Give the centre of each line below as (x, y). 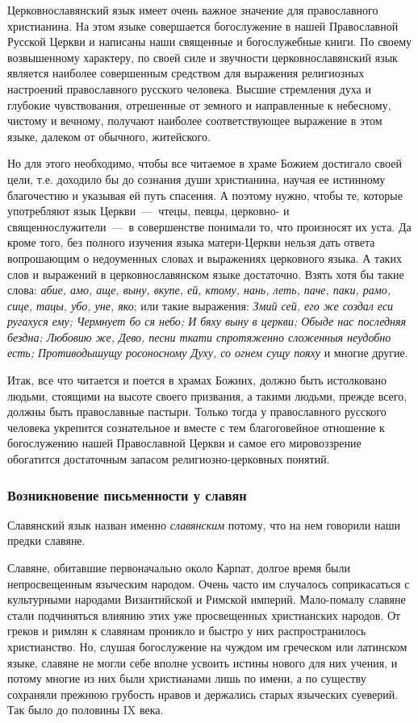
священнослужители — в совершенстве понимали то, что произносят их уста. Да (209, 226)
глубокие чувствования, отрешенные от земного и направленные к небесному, (199, 104)
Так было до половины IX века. (86, 710)
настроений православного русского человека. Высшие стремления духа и (189, 88)
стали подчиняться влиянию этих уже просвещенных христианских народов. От (204, 615)
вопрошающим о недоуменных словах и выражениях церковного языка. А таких (205, 258)
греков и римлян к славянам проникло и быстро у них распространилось (187, 631)
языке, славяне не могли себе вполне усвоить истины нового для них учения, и (203, 662)
